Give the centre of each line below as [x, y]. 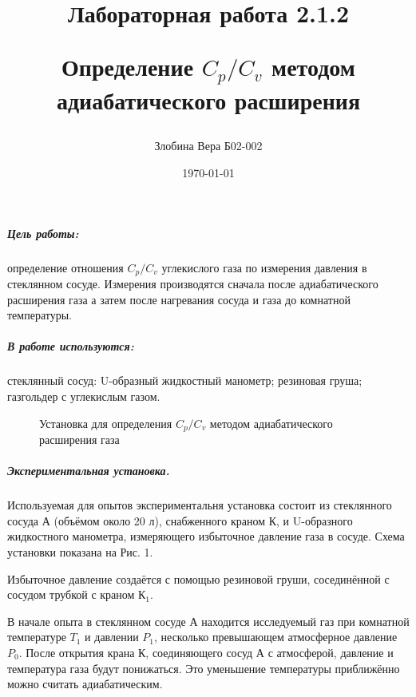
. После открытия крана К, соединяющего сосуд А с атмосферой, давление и [206, 652]
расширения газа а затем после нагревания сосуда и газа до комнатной [179, 299]
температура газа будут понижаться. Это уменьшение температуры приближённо [204, 668]
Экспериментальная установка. [89, 471]
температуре [37, 637]
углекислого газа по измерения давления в [264, 267]
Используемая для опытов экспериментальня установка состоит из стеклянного [200, 505]
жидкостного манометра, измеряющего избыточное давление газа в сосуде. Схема [206, 536]
